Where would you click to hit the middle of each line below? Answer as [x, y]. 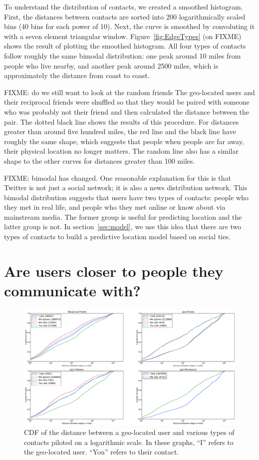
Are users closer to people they [114, 271]
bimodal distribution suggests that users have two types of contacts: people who [126, 197]
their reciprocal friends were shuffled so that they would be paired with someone [127, 102]
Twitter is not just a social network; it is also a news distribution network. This [126, 187]
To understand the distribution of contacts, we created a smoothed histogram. [124, 7]
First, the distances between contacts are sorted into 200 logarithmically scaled [125, 16]
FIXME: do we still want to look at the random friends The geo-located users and [129, 92]
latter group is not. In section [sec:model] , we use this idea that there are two [123, 226]
